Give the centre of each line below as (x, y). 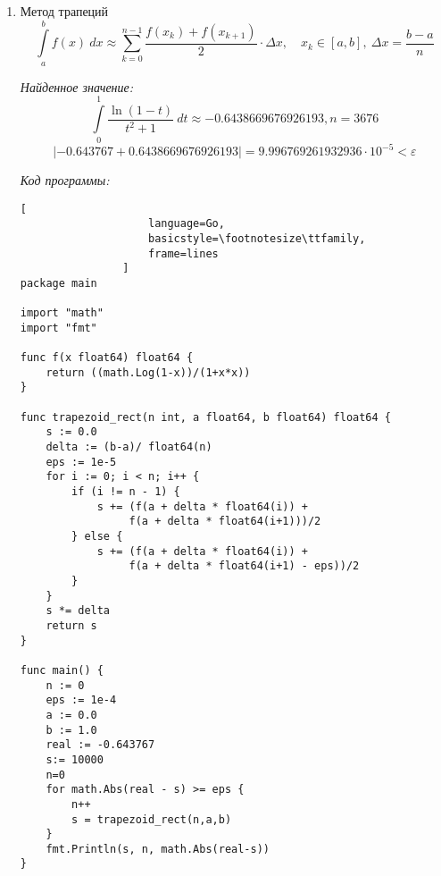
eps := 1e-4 (81, 700)
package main (58, 283)
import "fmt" (58, 328)
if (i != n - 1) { (126, 492)
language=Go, (186, 224)
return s (71, 625)
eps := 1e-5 (81, 462)
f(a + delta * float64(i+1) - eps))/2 (244, 566)
